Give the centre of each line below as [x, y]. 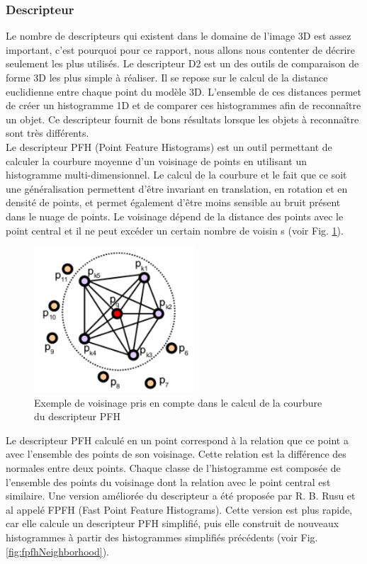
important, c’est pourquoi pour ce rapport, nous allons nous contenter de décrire [180, 49]
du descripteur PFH [77, 416]
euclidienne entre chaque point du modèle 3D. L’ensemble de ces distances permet [183, 91]
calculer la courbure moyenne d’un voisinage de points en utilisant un [157, 160]
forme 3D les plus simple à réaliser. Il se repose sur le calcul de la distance [167, 77]
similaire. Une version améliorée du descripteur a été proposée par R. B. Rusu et [181, 496]
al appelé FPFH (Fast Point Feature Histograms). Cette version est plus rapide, [179, 509]
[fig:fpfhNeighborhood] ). [57, 551]
